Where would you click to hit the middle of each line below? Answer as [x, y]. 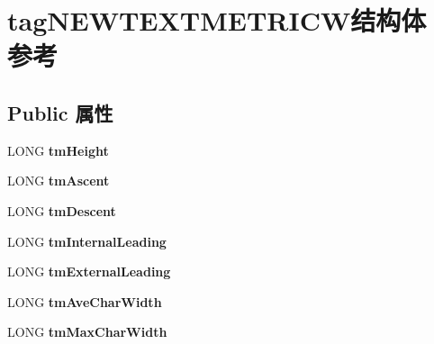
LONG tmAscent [59, 181]
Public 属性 [60, 112]
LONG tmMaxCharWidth [87, 332]
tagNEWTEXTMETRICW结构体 [217, 20]
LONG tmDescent [62, 210]
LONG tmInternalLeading [87, 241]
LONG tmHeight [58, 150]
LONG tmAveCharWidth [85, 301]
